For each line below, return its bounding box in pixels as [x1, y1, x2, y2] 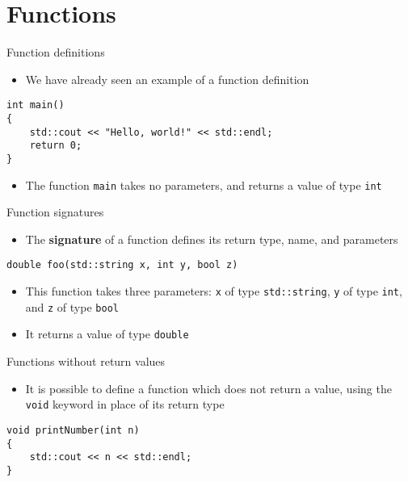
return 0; [29, 140, 82, 152]
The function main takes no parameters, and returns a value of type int [25, 176, 382, 193]
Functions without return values [6, 353, 166, 370]
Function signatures [6, 203, 104, 220]
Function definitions [6, 44, 105, 61]
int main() [6, 99, 65, 111]
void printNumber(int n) [6, 424, 140, 436]
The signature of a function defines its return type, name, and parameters [25, 230, 398, 247]
